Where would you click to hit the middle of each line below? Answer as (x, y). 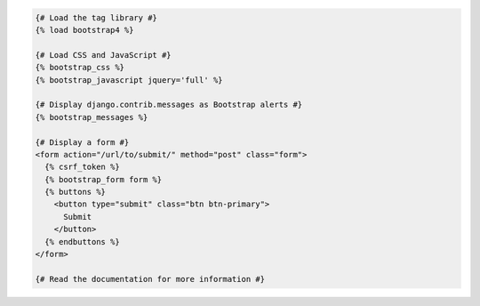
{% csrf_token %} (82, 167)
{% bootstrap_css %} (80, 68)
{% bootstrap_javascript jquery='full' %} (129, 80)
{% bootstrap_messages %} (92, 117)
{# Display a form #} (82, 142)
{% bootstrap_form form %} (104, 179)
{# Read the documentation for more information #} (150, 279)
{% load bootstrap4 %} (84, 30)
